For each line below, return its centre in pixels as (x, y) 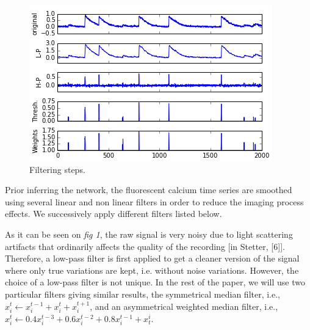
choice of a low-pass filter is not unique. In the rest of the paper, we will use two (155, 282)
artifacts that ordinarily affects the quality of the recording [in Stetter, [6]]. (145, 246)
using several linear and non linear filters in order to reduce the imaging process (154, 201)
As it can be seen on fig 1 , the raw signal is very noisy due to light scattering (149, 234)
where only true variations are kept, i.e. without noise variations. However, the (152, 270)
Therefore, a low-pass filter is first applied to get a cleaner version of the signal (152, 258)
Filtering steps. (57, 169)
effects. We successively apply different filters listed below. (114, 214)
